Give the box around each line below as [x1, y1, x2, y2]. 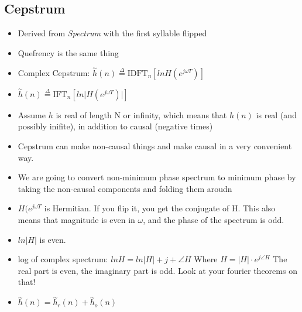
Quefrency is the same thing [18, 46, 119, 59]
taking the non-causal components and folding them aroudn [18, 182, 232, 194]
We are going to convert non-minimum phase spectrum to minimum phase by [18, 171, 296, 183]
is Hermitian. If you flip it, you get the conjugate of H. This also [44, 202, 276, 214]
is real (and [256, 108, 297, 121]
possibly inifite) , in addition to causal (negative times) [18, 120, 213, 132]
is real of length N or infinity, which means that [56, 108, 227, 121]
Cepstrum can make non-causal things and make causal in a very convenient [18, 140, 292, 152]
